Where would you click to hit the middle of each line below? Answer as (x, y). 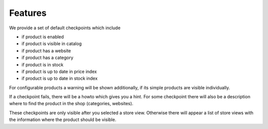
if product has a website (46, 51)
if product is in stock (43, 64)
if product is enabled (43, 37)
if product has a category (48, 58)
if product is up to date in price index (59, 71)
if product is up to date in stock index (60, 78)
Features (28, 13)
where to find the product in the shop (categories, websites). (71, 104)
